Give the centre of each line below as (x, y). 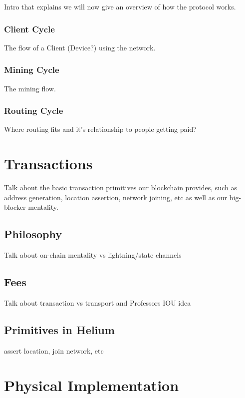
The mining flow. (30, 88)
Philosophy (33, 234)
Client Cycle (29, 29)
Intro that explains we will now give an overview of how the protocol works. (120, 6)
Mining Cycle (32, 70)
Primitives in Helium (59, 329)
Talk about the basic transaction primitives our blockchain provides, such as (121, 188)
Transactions (48, 164)
